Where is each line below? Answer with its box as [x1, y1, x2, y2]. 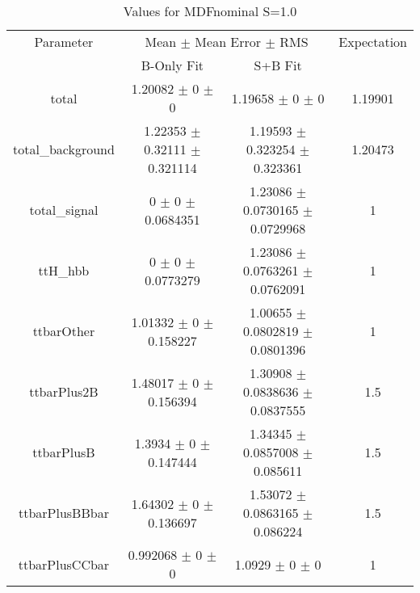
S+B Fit [254, 56, 302, 74]
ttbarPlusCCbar [18, 554, 110, 574]
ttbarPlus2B [29, 382, 99, 401]
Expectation [338, 32, 407, 51]
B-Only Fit [141, 56, 204, 74]
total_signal [29, 200, 99, 219]
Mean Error [195, 32, 262, 51]
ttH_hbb [38, 261, 90, 280]
